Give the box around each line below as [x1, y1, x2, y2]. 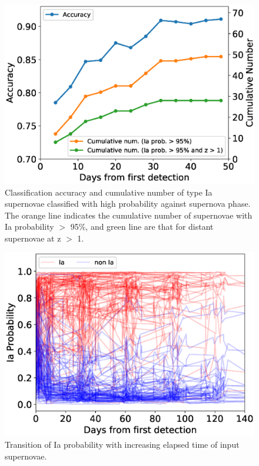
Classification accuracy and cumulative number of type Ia [5, 186, 212, 198]
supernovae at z [5, 232, 61, 244]
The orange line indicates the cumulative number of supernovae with [5, 209, 253, 221]
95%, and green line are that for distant [70, 220, 214, 233]
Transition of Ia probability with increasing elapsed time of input [5, 438, 240, 451]
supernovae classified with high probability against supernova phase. [5, 197, 251, 210]
